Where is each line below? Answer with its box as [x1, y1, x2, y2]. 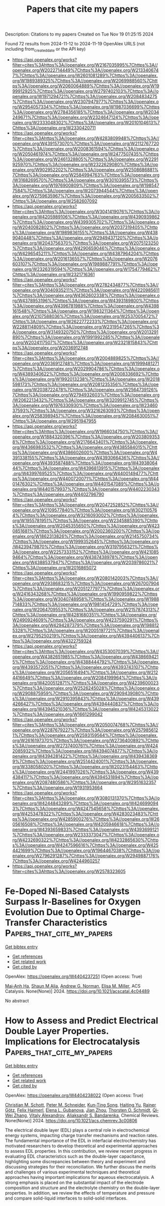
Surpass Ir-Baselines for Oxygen [5, 896, 141, 907]
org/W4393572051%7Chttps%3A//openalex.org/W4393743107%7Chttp [12, 664, 159, 670]
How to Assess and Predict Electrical [5, 1015, 159, 1026]
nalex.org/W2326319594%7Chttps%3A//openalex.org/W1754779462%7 [12, 266, 160, 272]
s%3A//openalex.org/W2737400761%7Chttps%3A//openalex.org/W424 [12, 743, 158, 749]
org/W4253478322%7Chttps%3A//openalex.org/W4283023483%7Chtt [12, 811, 159, 817]
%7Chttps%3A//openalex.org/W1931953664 [12, 785, 103, 791]
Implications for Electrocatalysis [5, 1036, 140, 1047]
